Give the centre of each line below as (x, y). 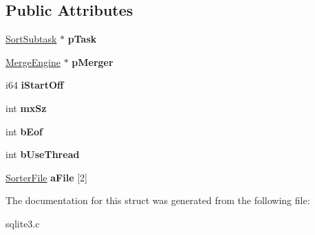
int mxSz (26, 108)
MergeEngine (33, 61)
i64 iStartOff (35, 85)
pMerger (93, 61)
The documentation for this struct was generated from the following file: (158, 200)
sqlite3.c (23, 223)
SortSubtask (31, 39)
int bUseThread (43, 154)
